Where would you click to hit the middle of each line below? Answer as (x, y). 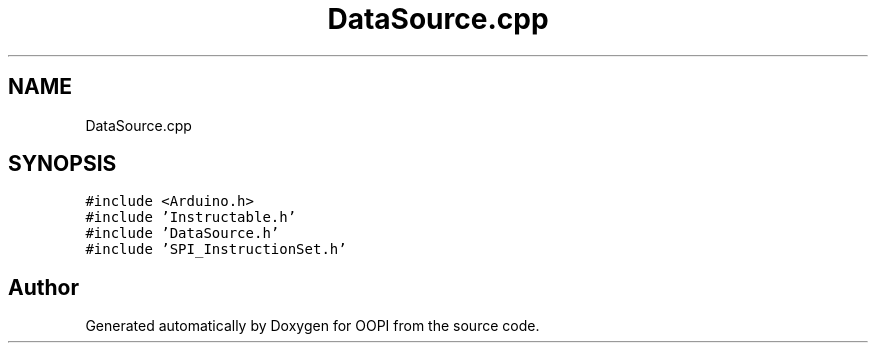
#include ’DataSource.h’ (182, 233)
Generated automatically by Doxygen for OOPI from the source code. (312, 326)
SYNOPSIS (62, 164)
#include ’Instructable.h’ (191, 217)
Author (43, 287)
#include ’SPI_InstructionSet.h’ (216, 249)
